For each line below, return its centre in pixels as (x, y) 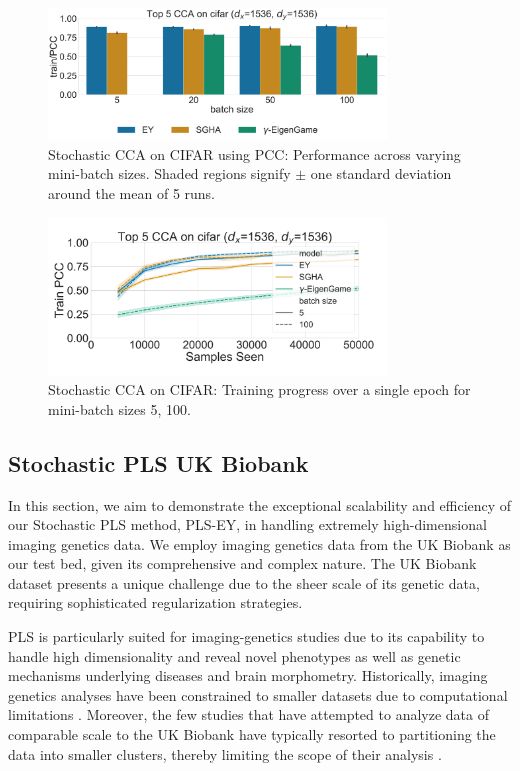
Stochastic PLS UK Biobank (158, 462)
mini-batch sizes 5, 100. (119, 408)
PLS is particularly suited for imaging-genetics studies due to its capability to (246, 636)
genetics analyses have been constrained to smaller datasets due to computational (258, 694)
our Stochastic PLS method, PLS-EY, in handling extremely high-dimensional (247, 524)
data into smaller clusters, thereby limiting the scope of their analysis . (225, 753)
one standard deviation (381, 173)
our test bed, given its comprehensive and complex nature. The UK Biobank (242, 563)
